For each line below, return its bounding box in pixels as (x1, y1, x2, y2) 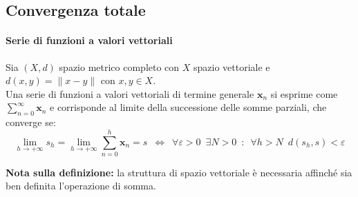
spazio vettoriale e (194, 59, 270, 74)
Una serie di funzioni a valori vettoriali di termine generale (6, 86, 254, 101)
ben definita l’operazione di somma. (6, 178, 156, 193)
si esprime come (270, 86, 338, 101)
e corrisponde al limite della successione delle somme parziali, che (50, 100, 327, 114)
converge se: (6, 115, 56, 129)
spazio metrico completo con (59, 59, 180, 74)
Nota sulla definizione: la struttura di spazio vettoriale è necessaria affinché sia (6, 165, 352, 179)
